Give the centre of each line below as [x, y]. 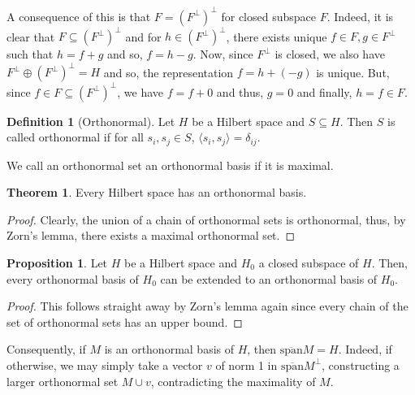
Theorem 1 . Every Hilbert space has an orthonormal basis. [157, 192]
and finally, [324, 91]
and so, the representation [169, 72]
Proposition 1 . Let [57, 263]
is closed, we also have [330, 54]
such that [30, 54]
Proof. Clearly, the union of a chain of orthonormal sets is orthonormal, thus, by [206, 219]
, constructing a [361, 365]
